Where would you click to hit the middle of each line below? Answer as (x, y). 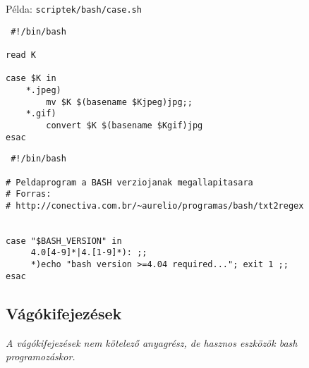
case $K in (31, 79)
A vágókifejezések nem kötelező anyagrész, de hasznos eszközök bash (152, 342)
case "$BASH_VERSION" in (64, 241)
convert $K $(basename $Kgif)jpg (125, 125)
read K (21, 55)
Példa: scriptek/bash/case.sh (74, 8)
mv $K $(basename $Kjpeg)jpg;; (119, 102)
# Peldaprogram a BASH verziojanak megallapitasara (129, 182)
